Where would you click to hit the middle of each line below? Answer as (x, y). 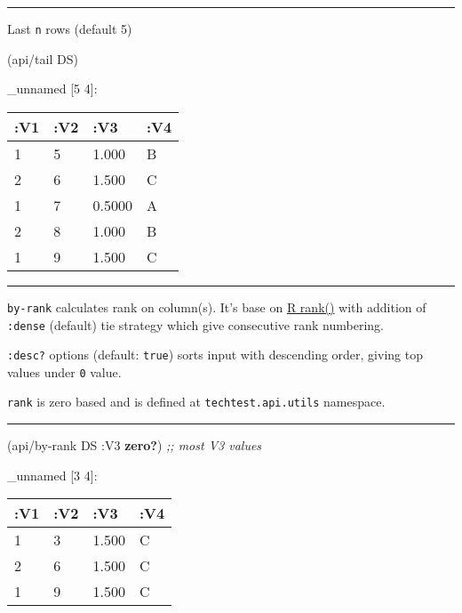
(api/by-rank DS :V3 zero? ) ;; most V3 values (135, 445)
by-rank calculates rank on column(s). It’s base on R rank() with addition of (217, 306)
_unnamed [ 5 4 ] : (52, 89)
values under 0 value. (64, 371)
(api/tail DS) (43, 58)
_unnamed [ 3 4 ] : (52, 475)
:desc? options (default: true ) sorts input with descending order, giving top (215, 355)
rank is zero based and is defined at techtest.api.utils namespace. (196, 402)
